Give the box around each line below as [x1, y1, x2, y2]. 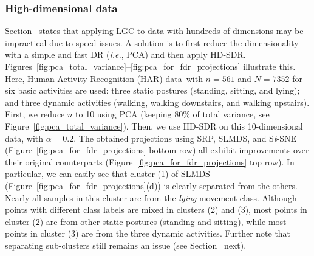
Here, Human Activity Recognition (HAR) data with [5, 72, 203, 85]
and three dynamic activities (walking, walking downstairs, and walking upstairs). [5, 95, 310, 108]
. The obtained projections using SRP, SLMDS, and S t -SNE [73, 131, 297, 144]
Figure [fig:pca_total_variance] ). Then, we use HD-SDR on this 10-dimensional [5, 119, 303, 132]
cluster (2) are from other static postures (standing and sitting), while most [5, 215, 287, 227]
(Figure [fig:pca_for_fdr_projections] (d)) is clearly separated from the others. [5, 179, 298, 192]
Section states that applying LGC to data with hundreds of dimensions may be [5, 24, 304, 37]
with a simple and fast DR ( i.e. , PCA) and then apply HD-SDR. [5, 48, 246, 61]
